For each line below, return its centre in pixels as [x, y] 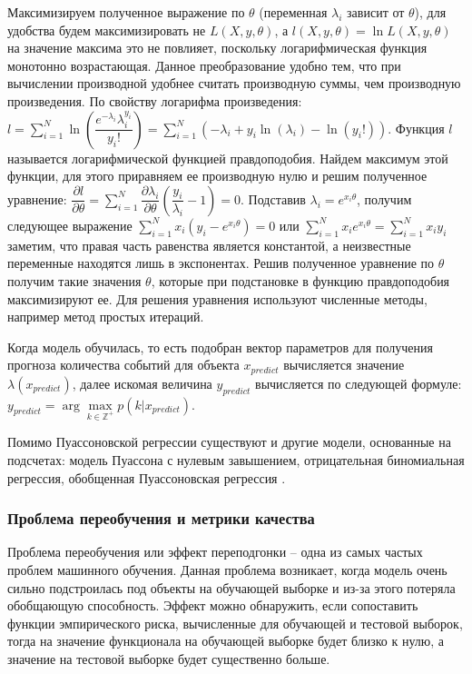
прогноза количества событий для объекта [123, 365]
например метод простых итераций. [106, 317]
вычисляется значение [344, 365]
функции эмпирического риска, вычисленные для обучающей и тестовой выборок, [235, 623]
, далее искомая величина [142, 383]
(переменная [293, 12]
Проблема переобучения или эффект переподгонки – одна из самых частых [215, 552]
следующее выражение [70, 225]
